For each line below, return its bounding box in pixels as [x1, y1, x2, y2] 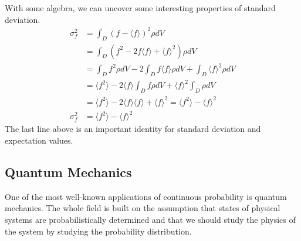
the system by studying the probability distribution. [5, 225, 192, 237]
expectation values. [5, 134, 73, 147]
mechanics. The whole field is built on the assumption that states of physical [5, 202, 280, 214]
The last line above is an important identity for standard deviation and [5, 123, 261, 135]
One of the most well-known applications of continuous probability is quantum [5, 190, 287, 202]
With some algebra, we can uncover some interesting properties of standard [5, 2, 276, 13]
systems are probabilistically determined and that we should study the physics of [5, 213, 296, 225]
